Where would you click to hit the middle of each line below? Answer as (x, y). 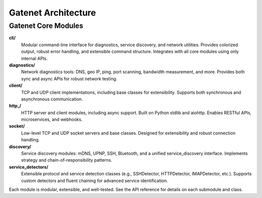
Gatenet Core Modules (46, 26)
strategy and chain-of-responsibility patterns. (67, 160)
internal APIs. (34, 58)
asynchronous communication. (52, 99)
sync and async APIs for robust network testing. (69, 79)
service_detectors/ (29, 167)
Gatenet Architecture (53, 13)
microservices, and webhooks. (52, 119)
